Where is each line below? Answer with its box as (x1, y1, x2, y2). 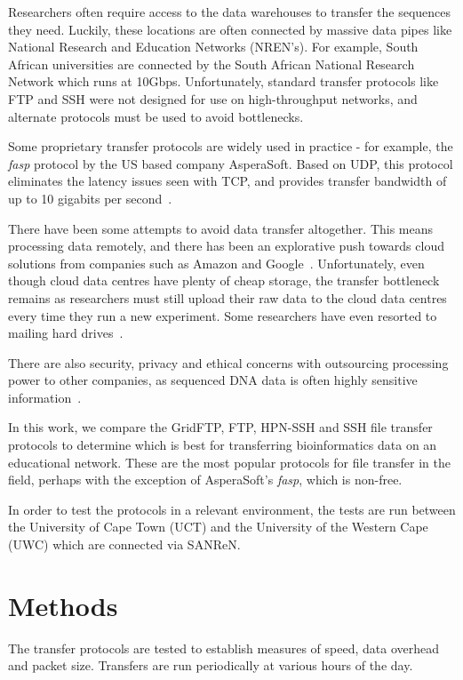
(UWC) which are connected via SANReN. (8, 535, 241, 554)
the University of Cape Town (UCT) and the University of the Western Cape (8, 517, 428, 536)
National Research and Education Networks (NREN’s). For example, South (8, 37, 419, 56)
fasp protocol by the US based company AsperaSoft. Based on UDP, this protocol (8, 154, 453, 172)
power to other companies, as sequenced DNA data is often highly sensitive (8, 371, 418, 389)
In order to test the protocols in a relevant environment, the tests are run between (8, 500, 456, 518)
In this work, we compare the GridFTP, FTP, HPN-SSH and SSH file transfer (8, 418, 433, 436)
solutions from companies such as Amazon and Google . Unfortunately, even (8, 253, 425, 272)
